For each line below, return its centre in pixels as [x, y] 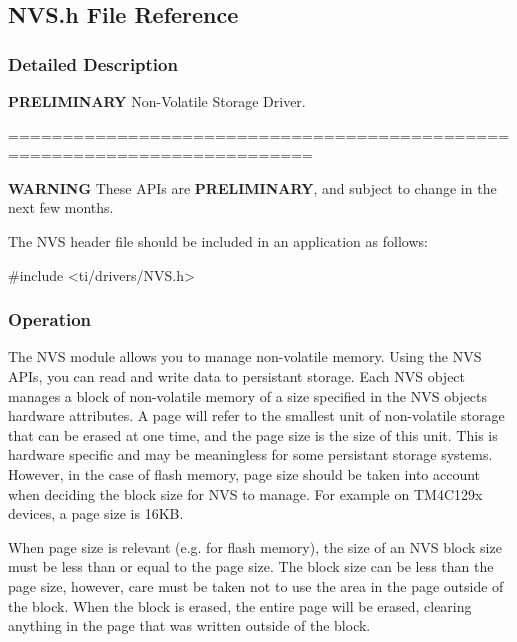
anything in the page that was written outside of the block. [189, 625]
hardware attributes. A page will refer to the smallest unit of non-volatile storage [256, 415]
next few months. [61, 207]
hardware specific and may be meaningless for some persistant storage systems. [250, 454]
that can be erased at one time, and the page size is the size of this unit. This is [253, 434]
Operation [50, 319]
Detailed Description [93, 63]
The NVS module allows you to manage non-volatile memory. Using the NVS [245, 356]
